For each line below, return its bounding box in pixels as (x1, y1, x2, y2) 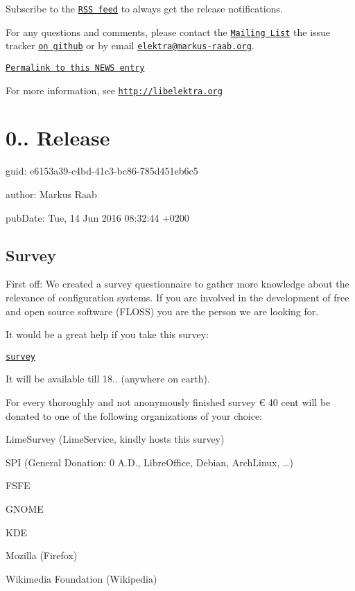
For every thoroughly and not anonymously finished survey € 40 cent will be (6, 395, 331, 409)
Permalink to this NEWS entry (6, 62, 145, 73)
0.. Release (6, 123, 110, 152)
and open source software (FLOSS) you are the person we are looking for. (6, 303, 319, 318)
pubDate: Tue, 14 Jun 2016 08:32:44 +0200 (6, 210, 189, 224)
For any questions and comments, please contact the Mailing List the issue (6, 24, 331, 39)
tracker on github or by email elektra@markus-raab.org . (6, 38, 254, 53)
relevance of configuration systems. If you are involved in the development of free (6, 290, 349, 304)
